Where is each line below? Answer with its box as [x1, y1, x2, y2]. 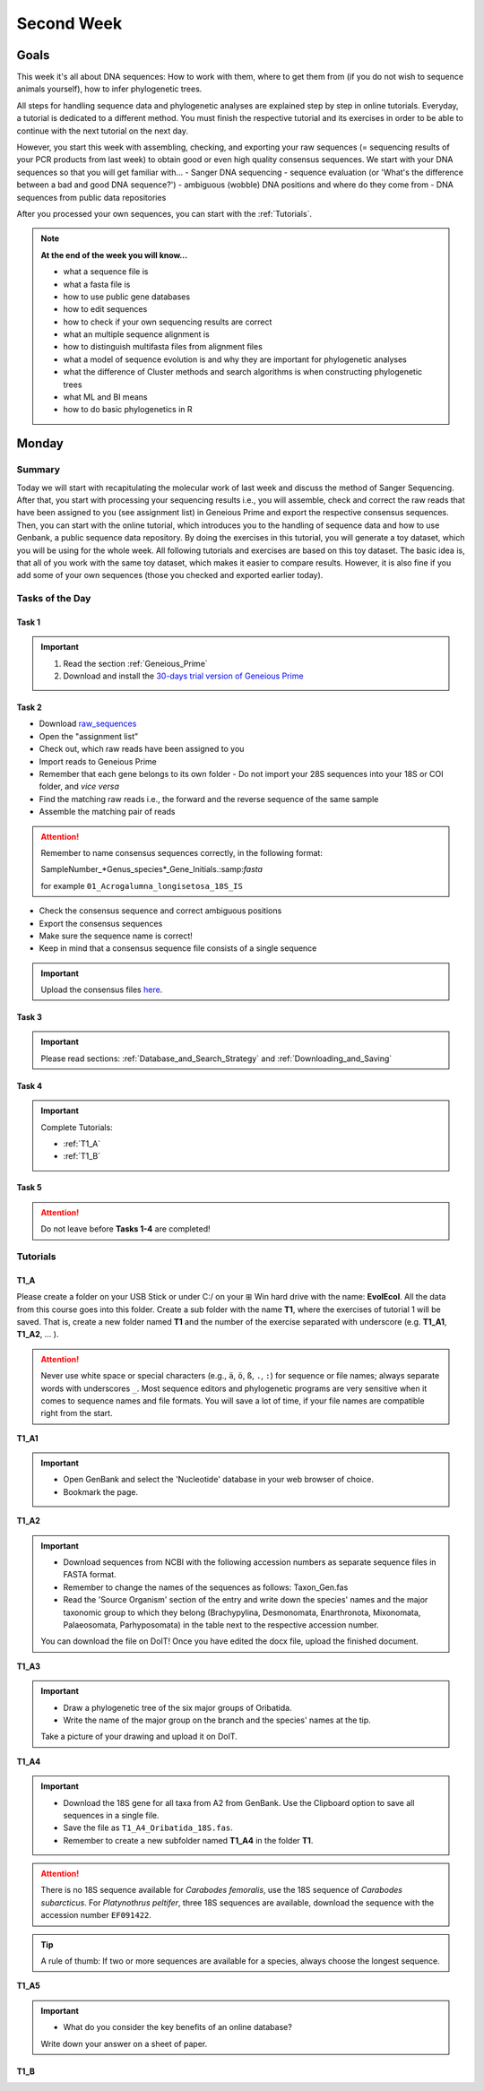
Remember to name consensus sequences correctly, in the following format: [40, 847, 323, 858]
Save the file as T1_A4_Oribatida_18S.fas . [63, 1822, 233, 1833]
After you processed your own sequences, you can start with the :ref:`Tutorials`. [16, 208, 313, 219]
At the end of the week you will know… [40, 249, 188, 260]
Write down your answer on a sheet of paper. [40, 2038, 208, 2049]
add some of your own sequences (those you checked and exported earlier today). [16, 570, 324, 581]
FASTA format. [63, 1569, 117, 1580]
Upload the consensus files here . [40, 984, 163, 995]
